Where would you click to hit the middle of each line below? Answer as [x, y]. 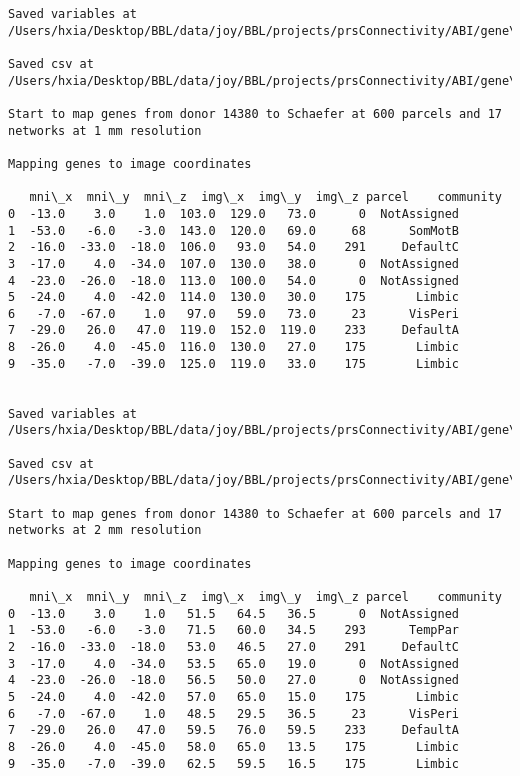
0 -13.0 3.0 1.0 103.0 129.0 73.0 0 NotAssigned [234, 213]
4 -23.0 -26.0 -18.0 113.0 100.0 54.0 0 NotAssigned [234, 280]
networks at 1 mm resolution [105, 130]
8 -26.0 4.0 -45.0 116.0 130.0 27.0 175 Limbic [234, 347]
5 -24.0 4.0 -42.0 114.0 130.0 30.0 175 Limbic [234, 297]
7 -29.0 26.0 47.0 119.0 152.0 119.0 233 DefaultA [234, 330]
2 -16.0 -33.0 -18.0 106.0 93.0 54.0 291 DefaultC [234, 247]
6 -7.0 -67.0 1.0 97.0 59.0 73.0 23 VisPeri [234, 313]
